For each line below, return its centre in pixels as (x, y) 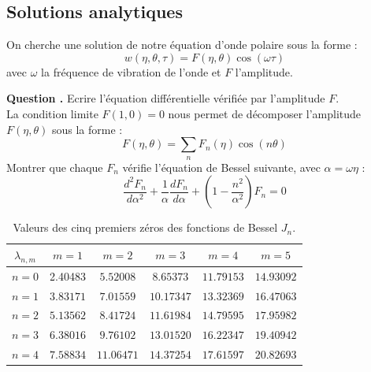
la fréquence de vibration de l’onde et (131, 71)
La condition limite (52, 113)
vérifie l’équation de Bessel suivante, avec (221, 167)
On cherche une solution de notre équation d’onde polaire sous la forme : (182, 45)
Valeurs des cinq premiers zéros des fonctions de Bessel (145, 227)
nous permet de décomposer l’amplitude (265, 113)
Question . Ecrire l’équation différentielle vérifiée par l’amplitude (166, 98)
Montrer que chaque (55, 167)
